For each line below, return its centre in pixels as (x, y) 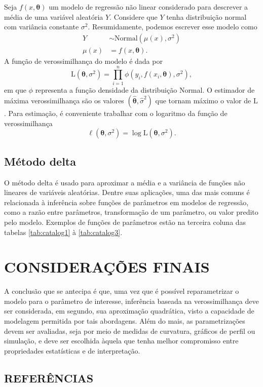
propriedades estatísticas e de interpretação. (72, 350)
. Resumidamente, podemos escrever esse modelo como (173, 27)
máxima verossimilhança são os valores (64, 101)
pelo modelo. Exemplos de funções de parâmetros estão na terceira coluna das (125, 222)
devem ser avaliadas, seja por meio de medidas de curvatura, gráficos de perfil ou (130, 331)
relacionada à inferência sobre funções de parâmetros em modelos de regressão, (126, 202)
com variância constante (42, 27)
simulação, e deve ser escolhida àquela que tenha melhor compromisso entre (121, 341)
